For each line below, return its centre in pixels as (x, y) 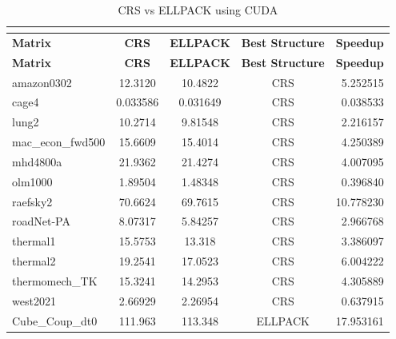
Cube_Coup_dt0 (55, 320)
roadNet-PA (41, 221)
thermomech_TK (55, 280)
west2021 (34, 300)
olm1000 (32, 181)
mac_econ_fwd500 (59, 142)
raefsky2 (32, 201)
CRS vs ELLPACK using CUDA (198, 10)
